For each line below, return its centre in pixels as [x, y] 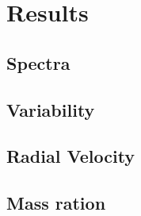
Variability [51, 109]
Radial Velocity [71, 156]
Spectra [38, 62]
